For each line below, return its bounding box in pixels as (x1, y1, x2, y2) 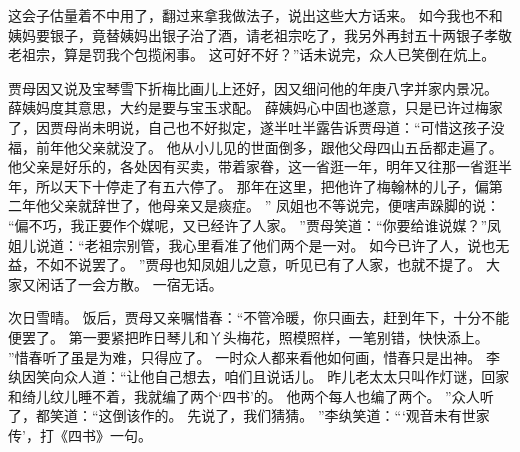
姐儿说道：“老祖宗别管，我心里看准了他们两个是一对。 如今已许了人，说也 (8, 234, 496, 255)
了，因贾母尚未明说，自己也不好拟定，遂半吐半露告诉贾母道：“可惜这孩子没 (8, 116, 505, 137)
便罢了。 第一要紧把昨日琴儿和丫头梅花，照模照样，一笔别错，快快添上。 (8, 326, 489, 347)
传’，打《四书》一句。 (8, 424, 152, 445)
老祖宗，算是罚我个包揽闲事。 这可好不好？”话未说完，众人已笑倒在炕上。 (8, 44, 496, 65)
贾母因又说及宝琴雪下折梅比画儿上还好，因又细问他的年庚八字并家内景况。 (8, 77, 498, 98)
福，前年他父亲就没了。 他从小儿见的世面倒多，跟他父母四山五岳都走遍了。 (8, 136, 503, 157)
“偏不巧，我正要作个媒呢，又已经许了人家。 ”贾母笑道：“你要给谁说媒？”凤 (8, 214, 502, 235)
